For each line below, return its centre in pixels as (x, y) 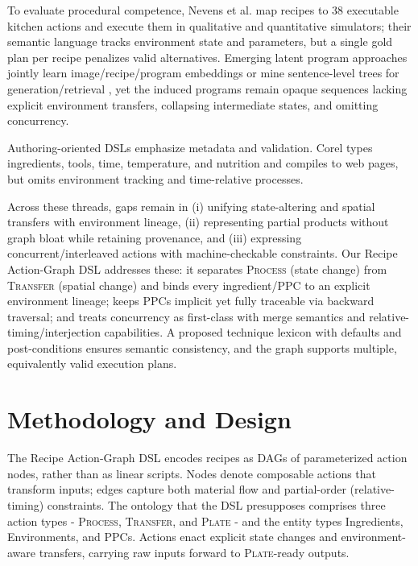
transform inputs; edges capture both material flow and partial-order (177, 489)
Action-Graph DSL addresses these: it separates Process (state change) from (197, 269)
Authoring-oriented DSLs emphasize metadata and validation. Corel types (190, 147)
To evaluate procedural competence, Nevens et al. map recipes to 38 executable (203, 10)
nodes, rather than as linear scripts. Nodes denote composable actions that (192, 473)
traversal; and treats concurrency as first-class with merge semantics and (186, 316)
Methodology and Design (149, 419)
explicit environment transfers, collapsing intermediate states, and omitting (193, 104)
